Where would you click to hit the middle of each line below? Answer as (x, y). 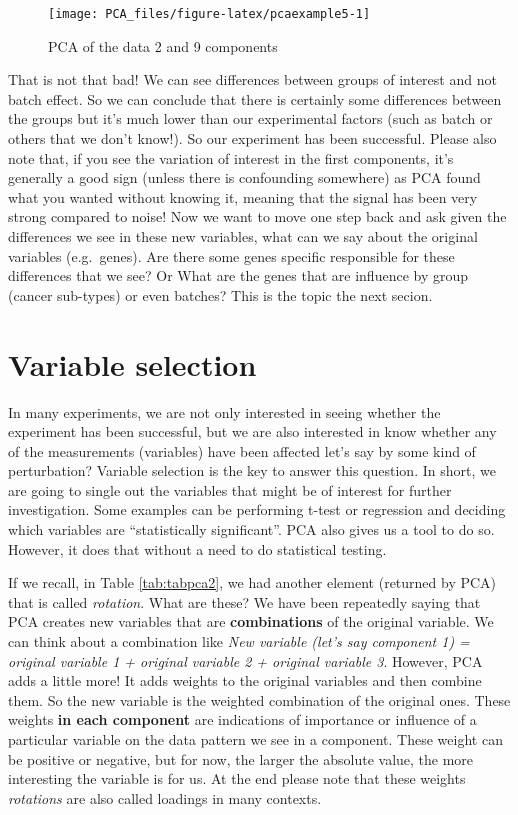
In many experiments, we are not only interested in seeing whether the (224, 411)
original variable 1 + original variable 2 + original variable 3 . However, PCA (245, 660)
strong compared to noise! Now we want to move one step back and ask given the (257, 216)
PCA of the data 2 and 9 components (163, 45)
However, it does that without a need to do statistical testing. (197, 548)
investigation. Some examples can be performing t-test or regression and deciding (257, 509)
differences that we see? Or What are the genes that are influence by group (238, 275)
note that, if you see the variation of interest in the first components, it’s (231, 157)
